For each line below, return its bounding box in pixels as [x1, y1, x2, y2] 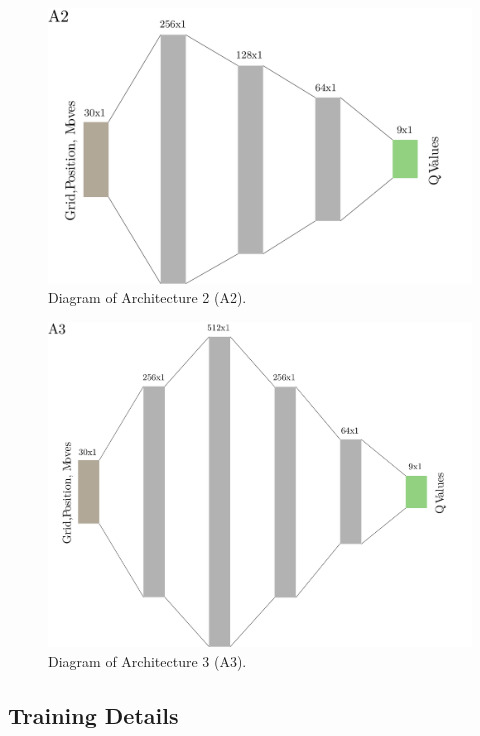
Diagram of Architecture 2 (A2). [48, 287, 247, 308]
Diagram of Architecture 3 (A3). [48, 650, 247, 671]
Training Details [8, 699, 179, 730]
